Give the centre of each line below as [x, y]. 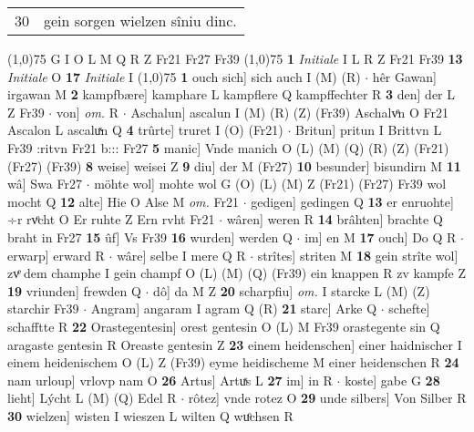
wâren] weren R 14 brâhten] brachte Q [335, 219]
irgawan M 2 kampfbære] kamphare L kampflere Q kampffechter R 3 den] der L [231, 94]
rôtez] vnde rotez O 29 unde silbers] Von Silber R [327, 398]
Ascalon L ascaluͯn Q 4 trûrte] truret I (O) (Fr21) [145, 130]
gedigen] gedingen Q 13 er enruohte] [352, 201]
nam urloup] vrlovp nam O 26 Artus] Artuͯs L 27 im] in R [170, 380]
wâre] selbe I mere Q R [181, 255]
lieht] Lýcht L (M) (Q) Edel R [92, 398]
